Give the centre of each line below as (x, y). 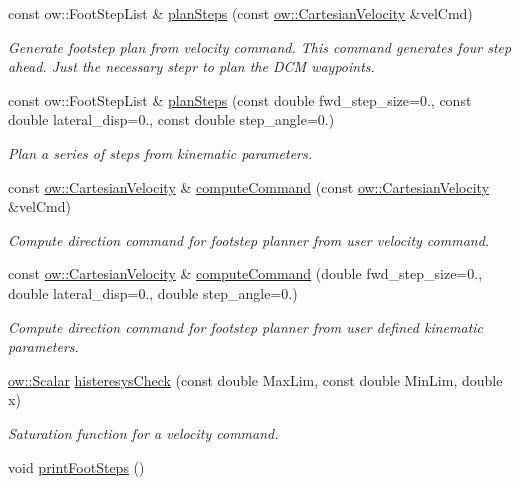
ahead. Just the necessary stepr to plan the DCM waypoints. (191, 66)
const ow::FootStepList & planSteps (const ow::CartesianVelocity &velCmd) (240, 13)
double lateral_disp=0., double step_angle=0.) (153, 292)
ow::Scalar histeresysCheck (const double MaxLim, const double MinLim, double (255, 379)
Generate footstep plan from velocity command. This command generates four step (260, 46)
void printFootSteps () (76, 466)
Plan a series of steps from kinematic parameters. (160, 152)
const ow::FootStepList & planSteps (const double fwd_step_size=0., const (240, 99)
